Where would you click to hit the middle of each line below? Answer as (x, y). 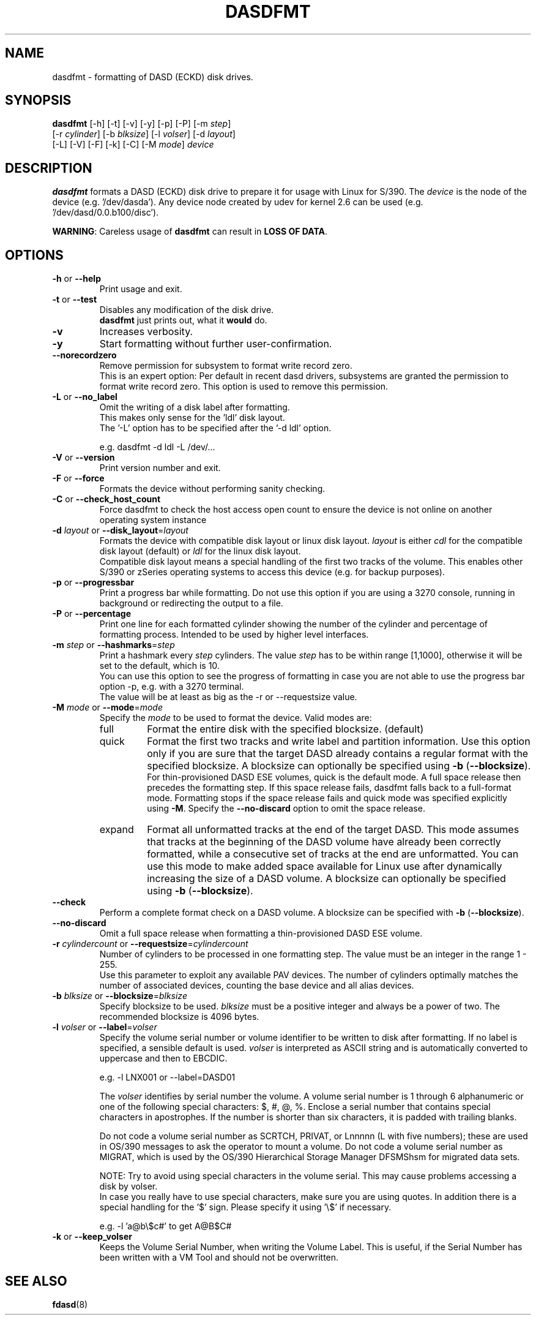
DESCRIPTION (49, 168)
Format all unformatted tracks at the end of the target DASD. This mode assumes (333, 830)
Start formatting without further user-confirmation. (216, 344)
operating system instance (153, 520)
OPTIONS (34, 255)
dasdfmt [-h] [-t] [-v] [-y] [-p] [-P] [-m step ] (142, 124)
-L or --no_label (85, 397)
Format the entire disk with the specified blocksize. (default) (285, 729)
